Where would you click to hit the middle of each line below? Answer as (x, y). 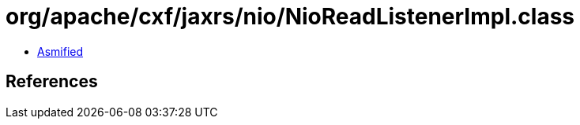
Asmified (60, 51)
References (52, 82)
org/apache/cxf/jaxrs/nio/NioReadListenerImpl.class (290, 17)
